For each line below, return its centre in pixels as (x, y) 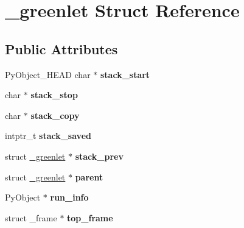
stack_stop (54, 95)
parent (89, 176)
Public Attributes (61, 48)
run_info (69, 197)
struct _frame (31, 217)
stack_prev (99, 156)
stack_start (125, 74)
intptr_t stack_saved (48, 136)
